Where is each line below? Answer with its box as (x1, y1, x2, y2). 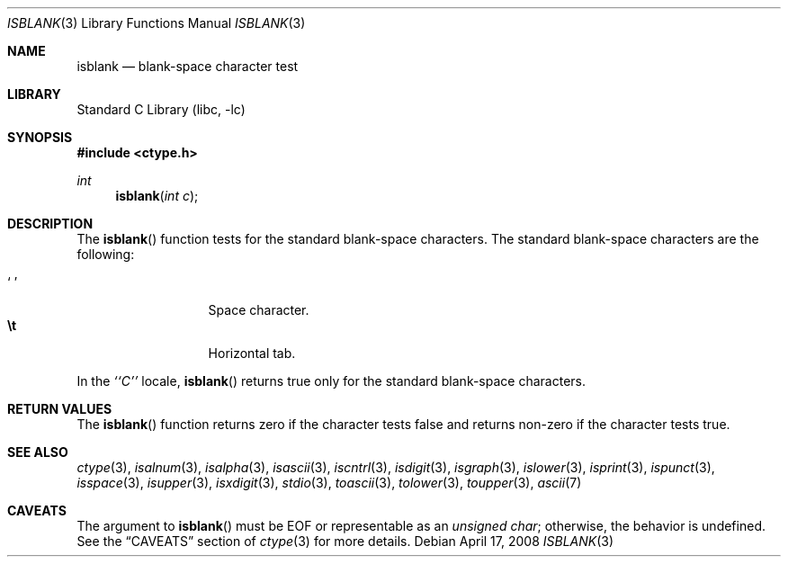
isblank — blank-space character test (76, 58, 299, 74)
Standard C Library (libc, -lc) (76, 102, 246, 117)
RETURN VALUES (7, 401, 112, 416)
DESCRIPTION (7, 216, 94, 231)
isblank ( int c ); (115, 188, 199, 203)
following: (76, 246, 135, 262)
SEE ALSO (7, 444, 68, 460)
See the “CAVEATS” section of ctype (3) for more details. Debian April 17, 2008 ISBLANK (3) (76, 533, 614, 549)
